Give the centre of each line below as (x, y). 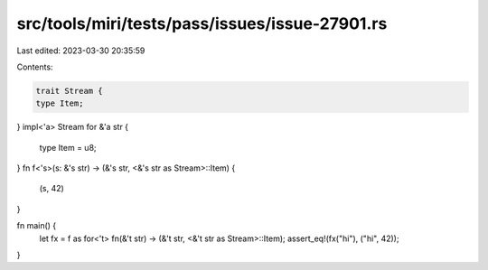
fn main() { (37, 226)
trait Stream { (69, 91)
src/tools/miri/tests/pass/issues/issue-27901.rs (202, 23)
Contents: (35, 67)
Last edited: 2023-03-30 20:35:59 (81, 51)
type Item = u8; (68, 147)
